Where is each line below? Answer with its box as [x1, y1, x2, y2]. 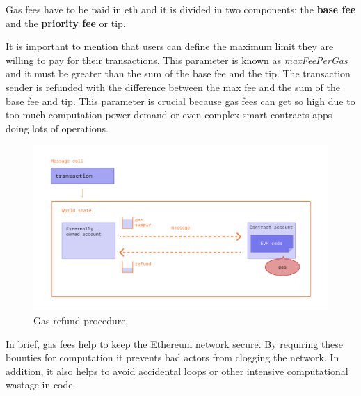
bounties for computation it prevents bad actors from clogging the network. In [6, 350, 339, 365]
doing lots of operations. [6, 120, 109, 135]
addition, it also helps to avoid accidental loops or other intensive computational [6, 363, 348, 378]
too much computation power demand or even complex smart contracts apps [6, 107, 332, 122]
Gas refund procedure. [33, 313, 129, 328]
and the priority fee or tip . [6, 15, 126, 30]
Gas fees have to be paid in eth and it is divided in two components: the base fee [6, 2, 356, 16]
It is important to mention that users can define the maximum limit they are [6, 39, 334, 54]
